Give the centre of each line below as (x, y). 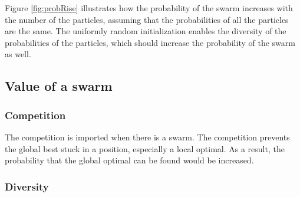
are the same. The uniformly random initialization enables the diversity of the (146, 31)
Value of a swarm (59, 86)
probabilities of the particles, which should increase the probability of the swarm (150, 42)
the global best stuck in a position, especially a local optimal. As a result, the (145, 148)
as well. (18, 54)
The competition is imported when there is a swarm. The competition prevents (147, 137)
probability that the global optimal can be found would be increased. (129, 160)
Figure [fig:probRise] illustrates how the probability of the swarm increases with (149, 8)
